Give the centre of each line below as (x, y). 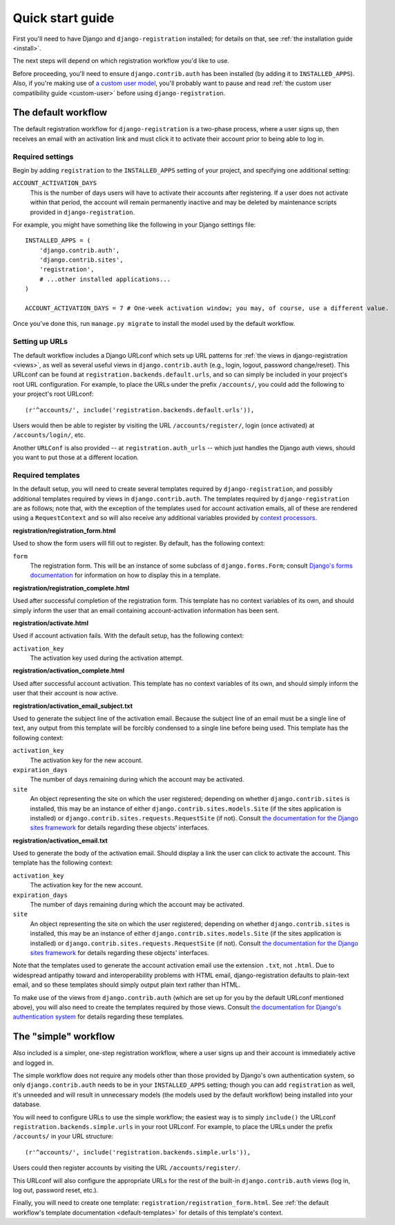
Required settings (43, 157)
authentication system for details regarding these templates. (98, 1017)
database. (27, 1104)
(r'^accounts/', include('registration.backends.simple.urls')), (138, 1152)
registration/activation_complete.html (69, 671)
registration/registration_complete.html (71, 588)
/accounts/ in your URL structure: (63, 1137)
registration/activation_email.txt (60, 840)
